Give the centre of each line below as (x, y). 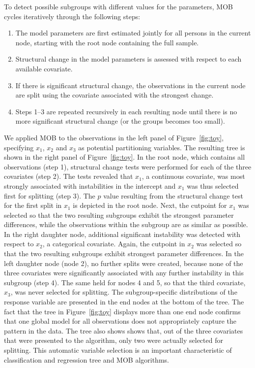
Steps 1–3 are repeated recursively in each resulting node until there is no (126, 111)
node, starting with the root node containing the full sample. (107, 42)
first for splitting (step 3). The (50, 195)
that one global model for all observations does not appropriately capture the (120, 321)
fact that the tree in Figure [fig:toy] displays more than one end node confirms (122, 311)
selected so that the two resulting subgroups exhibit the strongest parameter (119, 215)
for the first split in (33, 205)
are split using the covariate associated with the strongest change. (114, 95)
